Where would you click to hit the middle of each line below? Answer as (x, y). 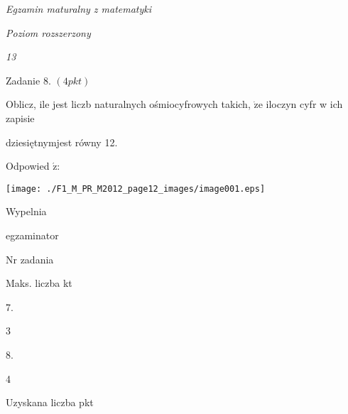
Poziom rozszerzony (48, 32)
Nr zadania (30, 259)
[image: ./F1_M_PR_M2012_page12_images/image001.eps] (136, 189)
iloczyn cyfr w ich (304, 104)
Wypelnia (26, 211)
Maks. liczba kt (39, 283)
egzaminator (32, 235)
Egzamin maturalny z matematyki (79, 9)
